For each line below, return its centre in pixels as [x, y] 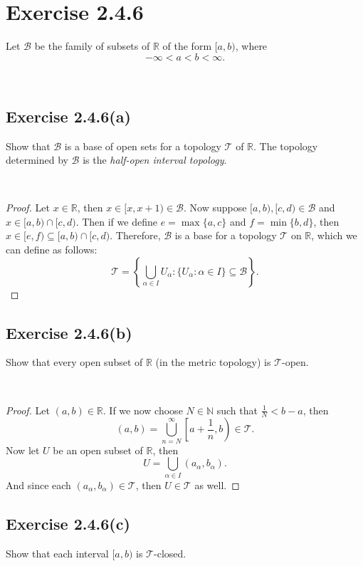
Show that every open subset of [74, 362]
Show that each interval [57, 553]
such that [237, 410]
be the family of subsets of [92, 46]
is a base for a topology [226, 235]
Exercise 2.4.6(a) [68, 116]
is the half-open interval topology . [155, 160]
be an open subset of [98, 450]
